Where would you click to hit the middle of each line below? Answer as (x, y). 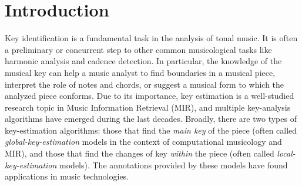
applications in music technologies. (67, 176)
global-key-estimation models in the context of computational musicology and (143, 142)
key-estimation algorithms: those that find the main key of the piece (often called (151, 130)
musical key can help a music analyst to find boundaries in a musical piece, (140, 72)
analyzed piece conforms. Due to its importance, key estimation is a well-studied (150, 96)
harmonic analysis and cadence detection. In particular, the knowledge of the (143, 61)
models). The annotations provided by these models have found (174, 165)
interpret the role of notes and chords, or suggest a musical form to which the (145, 84)
